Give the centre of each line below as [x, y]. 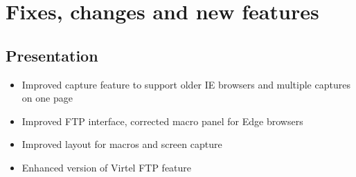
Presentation [52, 55]
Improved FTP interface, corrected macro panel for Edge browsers [162, 121]
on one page [47, 98]
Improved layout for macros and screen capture [122, 144]
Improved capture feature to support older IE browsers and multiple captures [186, 84]
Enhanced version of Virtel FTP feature [107, 167]
